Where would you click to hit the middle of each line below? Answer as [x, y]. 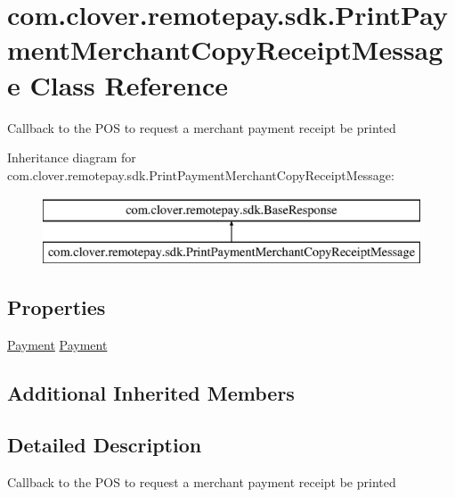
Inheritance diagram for [72, 157]
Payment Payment [57, 344]
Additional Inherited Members [151, 392]
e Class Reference [118, 84]
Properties [57, 306]
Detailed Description [105, 445]
